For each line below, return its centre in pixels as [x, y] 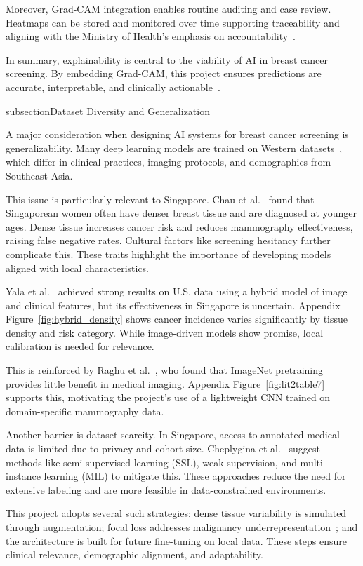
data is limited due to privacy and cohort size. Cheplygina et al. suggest [163, 449]
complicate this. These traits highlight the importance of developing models [169, 254]
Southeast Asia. [39, 175]
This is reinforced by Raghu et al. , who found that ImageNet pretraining [165, 370]
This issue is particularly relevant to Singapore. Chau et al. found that [160, 199]
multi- [313, 462]
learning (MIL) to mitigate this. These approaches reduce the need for [195, 476]
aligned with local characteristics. [78, 268]
